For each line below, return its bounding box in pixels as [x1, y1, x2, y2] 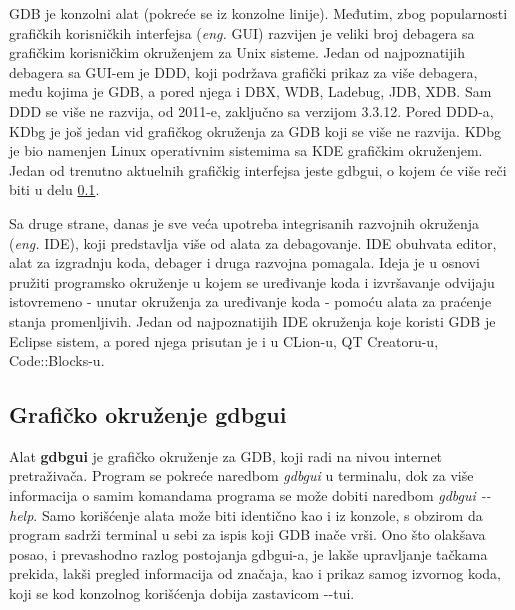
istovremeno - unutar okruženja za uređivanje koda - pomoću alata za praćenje [9, 291, 492, 312]
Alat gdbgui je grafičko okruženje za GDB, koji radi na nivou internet [9, 445, 443, 466]
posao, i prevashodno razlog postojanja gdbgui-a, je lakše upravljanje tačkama [9, 543, 488, 564]
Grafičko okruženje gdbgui [9, 399, 287, 430]
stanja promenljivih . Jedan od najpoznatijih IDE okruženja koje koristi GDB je [9, 310, 496, 331]
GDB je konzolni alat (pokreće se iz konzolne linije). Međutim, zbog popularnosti [9, 3, 508, 23]
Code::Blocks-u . [9, 350, 105, 371]
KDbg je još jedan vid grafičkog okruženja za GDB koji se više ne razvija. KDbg [9, 120, 501, 141]
